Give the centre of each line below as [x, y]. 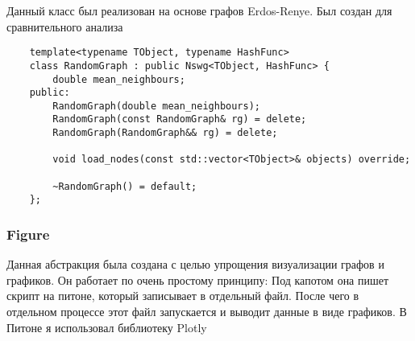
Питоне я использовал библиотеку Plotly [107, 327]
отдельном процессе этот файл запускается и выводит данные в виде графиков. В [207, 312]
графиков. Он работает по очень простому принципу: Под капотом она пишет [198, 279]
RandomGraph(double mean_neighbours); [156, 106]
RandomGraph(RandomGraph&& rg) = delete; [165, 133]
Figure [28, 234]
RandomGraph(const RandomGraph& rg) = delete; [180, 119]
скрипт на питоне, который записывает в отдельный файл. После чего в [183, 296]
